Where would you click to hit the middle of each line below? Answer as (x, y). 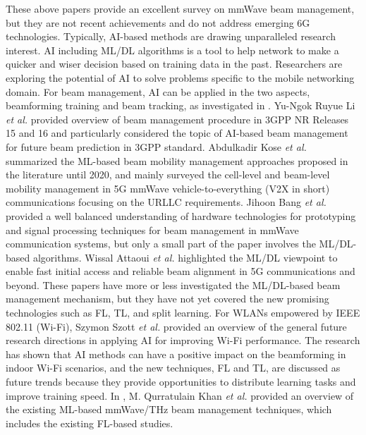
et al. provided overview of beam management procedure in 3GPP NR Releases (177, 119)
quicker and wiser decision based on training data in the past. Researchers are (174, 64)
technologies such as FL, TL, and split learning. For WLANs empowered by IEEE (183, 313)
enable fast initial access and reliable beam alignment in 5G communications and (181, 271)
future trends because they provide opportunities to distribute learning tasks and (181, 382)
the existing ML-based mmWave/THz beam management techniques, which (169, 409)
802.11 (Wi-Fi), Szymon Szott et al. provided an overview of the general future (176, 326)
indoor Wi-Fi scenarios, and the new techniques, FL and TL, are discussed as (173, 368)
